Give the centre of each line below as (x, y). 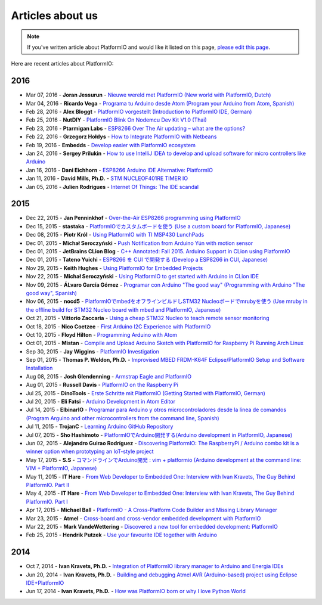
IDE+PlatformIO (45, 583)
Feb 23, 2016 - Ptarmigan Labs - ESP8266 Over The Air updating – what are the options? (136, 128)
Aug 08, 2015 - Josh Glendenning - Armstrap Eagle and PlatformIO (109, 376)
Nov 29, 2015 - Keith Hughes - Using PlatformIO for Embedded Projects (114, 268)
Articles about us (55, 15)
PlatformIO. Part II (48, 485)
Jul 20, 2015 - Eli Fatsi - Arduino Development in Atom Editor (101, 402)
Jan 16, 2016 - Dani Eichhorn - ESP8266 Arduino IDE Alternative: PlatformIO (120, 170)
